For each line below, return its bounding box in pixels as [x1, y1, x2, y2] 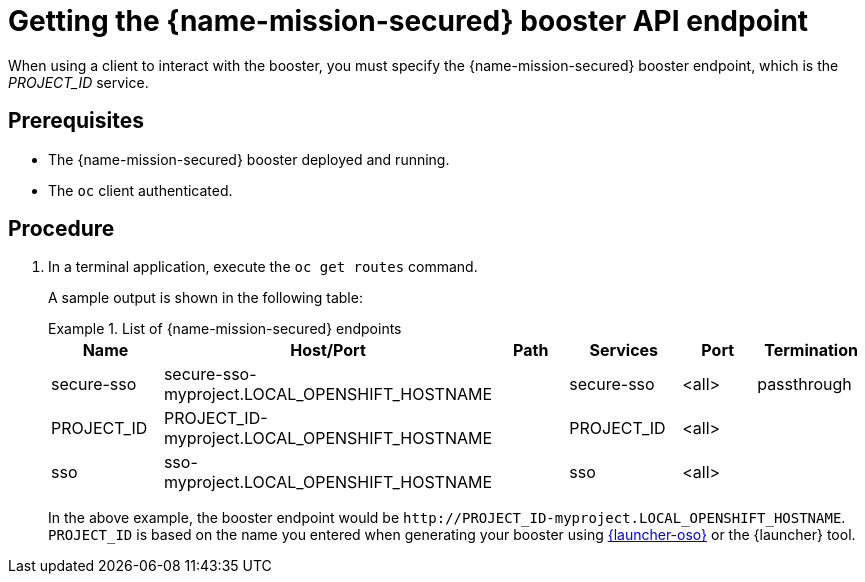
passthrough [757, 374, 852, 395]
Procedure [8, 216, 115, 242]
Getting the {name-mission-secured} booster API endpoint [8, 4, 809, 38]
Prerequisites [8, 108, 144, 134]
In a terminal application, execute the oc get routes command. [48, 258, 478, 276]
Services [589, 340, 659, 361]
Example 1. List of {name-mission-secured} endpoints [48, 320, 402, 338]
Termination [764, 340, 858, 361]
